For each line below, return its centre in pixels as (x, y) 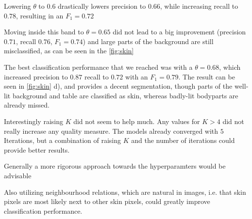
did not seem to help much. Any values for (137, 121)
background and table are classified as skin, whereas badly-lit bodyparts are (125, 95)
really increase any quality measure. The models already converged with (111, 131)
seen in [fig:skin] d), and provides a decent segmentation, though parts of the (118, 86)
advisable (18, 175)
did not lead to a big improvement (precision (179, 32)
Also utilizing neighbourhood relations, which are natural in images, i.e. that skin (125, 192)
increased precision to (36, 76)
